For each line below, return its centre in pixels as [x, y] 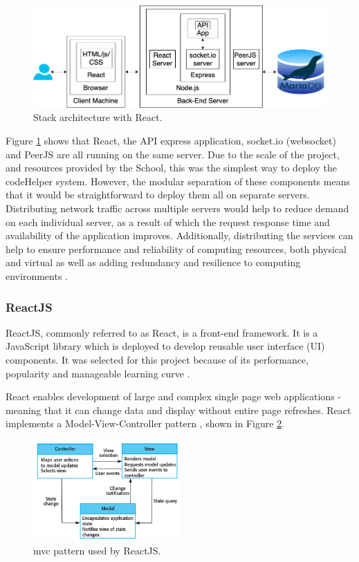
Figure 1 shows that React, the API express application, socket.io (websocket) [171, 141]
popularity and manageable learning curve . [98, 373]
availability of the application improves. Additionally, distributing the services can [179, 235]
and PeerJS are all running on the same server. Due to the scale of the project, [173, 154]
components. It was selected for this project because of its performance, [157, 359]
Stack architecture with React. [98, 117]
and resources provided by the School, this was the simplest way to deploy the [171, 168]
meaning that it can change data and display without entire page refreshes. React [178, 410]
